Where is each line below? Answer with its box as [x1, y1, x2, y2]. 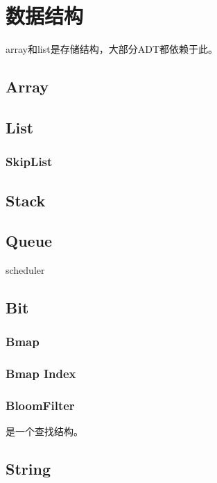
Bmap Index [6, 365, 76, 382]
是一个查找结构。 [6, 424, 83, 439]
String [6, 458, 51, 480]
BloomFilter [6, 397, 75, 414]
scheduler [6, 263, 45, 277]
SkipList [6, 153, 53, 170]
